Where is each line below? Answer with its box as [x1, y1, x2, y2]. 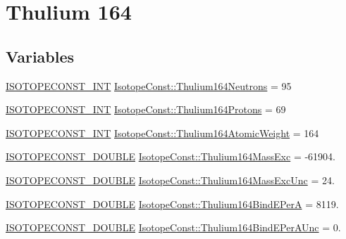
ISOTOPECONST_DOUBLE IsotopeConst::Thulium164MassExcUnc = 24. [6, 172, 335, 187]
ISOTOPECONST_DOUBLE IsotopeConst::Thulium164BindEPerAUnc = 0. [6, 220, 341, 235]
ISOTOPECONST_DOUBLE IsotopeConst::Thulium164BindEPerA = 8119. [6, 196, 339, 211]
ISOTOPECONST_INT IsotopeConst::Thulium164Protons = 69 [6, 102, 286, 117]
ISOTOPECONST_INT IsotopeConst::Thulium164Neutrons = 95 [6, 78, 292, 93]
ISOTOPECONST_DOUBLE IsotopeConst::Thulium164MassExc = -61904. [6, 149, 336, 164]
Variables [6, 45, 75, 67]
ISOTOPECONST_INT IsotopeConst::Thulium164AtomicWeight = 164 [6, 125, 319, 140]
